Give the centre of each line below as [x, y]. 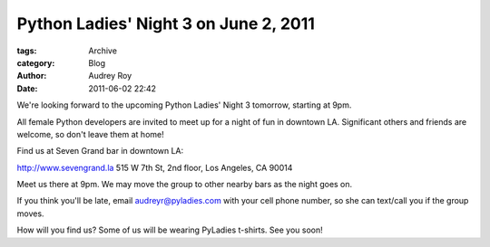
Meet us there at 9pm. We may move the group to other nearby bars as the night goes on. [185, 185]
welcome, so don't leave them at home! [90, 134]
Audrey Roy [110, 76]
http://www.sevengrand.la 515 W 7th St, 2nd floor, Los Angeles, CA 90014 [155, 167]
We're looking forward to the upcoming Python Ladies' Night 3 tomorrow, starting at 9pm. [184, 105]
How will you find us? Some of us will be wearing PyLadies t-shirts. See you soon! [170, 230]
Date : [27, 88]
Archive [103, 51]
